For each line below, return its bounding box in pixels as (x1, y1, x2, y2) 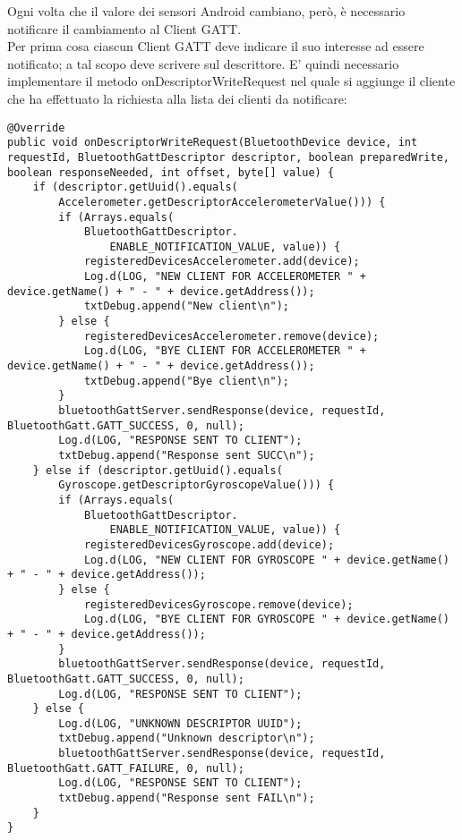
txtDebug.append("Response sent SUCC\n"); (58, 449, 315, 462)
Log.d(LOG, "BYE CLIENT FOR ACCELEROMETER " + (83, 344, 366, 358)
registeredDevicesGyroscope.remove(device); (83, 598, 354, 611)
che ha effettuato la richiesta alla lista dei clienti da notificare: (7, 89, 347, 107)
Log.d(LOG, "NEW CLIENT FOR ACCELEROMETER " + (83, 270, 366, 284)
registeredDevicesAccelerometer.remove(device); (83, 329, 380, 343)
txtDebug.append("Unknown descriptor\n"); (58, 732, 315, 745)
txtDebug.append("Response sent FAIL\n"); (58, 792, 315, 805)
